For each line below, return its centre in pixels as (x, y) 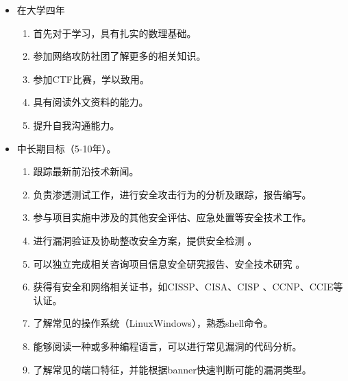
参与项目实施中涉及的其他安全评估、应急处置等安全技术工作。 (172, 217)
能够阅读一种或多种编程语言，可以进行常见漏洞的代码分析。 (167, 346)
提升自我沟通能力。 (76, 125)
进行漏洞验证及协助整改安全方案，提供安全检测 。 (145, 240)
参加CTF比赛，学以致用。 (91, 79)
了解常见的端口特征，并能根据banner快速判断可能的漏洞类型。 (172, 369)
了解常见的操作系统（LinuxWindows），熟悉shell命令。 (153, 323)
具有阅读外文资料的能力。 (91, 102)
